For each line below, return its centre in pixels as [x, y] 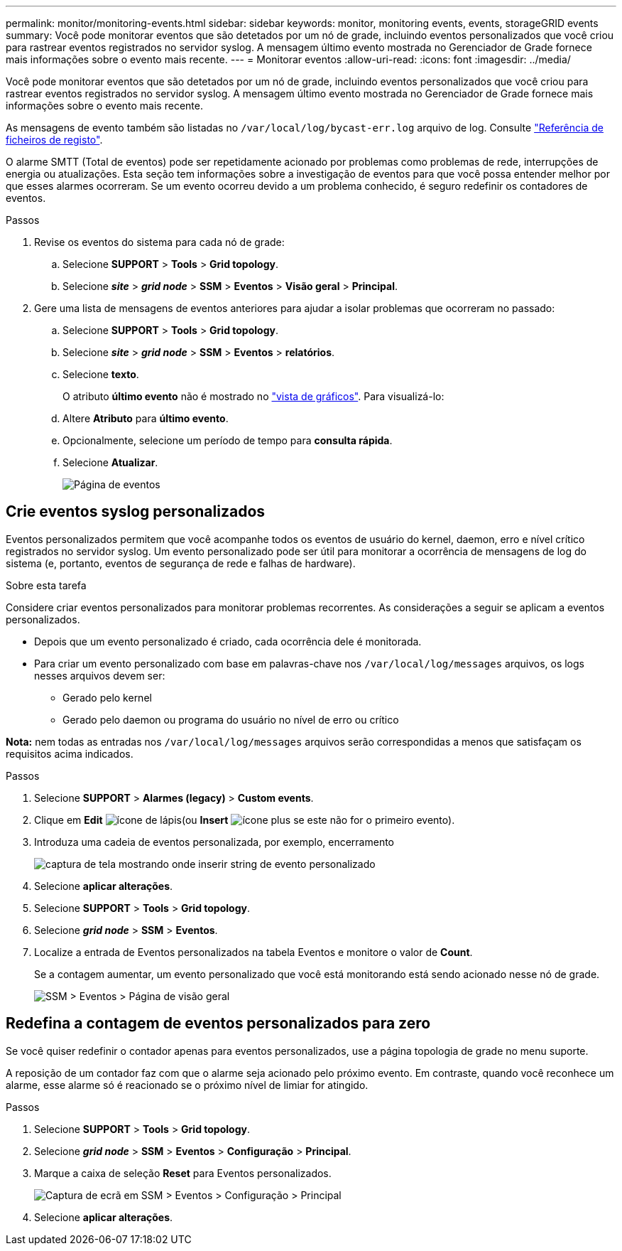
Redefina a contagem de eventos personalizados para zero [218, 1024]
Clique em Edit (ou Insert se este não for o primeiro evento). [245, 820]
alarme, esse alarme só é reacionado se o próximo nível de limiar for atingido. [187, 1085]
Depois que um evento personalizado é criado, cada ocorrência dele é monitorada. [228, 641]
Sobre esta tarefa [46, 585]
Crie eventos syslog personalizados [136, 512]
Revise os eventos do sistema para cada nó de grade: [159, 242]
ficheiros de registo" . [54, 140]
